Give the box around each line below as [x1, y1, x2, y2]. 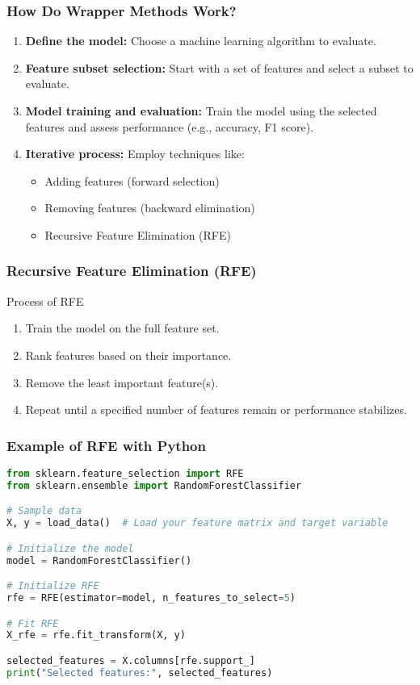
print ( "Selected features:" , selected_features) [6, 666, 273, 679]
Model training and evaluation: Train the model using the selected [25, 102, 377, 119]
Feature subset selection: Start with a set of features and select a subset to [25, 59, 414, 76]
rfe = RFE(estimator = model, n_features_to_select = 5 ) [6, 592, 296, 604]
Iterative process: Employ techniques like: [25, 145, 245, 162]
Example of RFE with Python [6, 435, 206, 455]
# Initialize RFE [6, 580, 99, 592]
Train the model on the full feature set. [25, 320, 220, 336]
